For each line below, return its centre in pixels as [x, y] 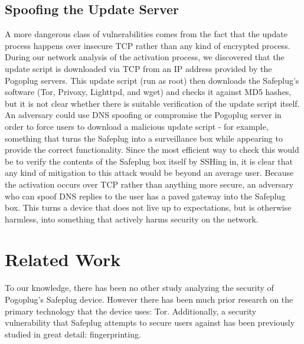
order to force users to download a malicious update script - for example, [137, 126]
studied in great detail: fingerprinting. [73, 334]
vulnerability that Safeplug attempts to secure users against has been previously [150, 322]
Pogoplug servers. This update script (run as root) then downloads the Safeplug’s [152, 80]
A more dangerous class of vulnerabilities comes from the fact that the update [146, 34]
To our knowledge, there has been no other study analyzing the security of [139, 288]
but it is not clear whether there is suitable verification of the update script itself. [152, 103]
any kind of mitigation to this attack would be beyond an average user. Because [149, 173]
